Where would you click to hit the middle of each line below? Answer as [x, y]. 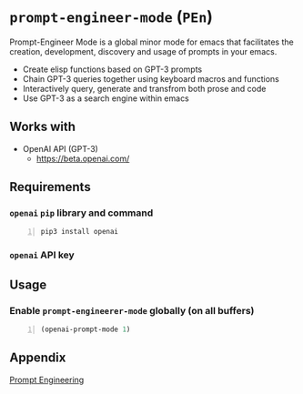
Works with [42, 127]
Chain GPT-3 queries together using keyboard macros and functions [151, 78]
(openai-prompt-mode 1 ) [86, 329]
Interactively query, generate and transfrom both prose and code [144, 88]
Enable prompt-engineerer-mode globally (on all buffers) [132, 310]
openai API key [42, 255]
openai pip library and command [81, 213]
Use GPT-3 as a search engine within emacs [106, 98]
